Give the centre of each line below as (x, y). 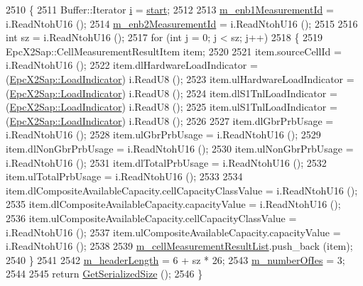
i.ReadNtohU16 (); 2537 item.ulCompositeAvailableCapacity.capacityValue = (173, 232)
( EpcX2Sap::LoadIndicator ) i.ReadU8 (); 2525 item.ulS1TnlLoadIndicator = (172, 107)
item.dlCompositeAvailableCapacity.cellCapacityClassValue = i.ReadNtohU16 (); (182, 190)
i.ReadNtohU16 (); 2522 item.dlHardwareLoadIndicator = (132, 65)
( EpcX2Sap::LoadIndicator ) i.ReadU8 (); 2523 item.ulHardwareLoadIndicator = (180, 78)
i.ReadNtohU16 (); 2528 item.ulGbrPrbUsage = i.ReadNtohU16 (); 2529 (163, 134)
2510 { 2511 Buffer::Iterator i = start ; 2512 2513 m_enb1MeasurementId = (170, 9)
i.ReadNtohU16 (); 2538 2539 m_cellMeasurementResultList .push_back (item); (179, 246)
